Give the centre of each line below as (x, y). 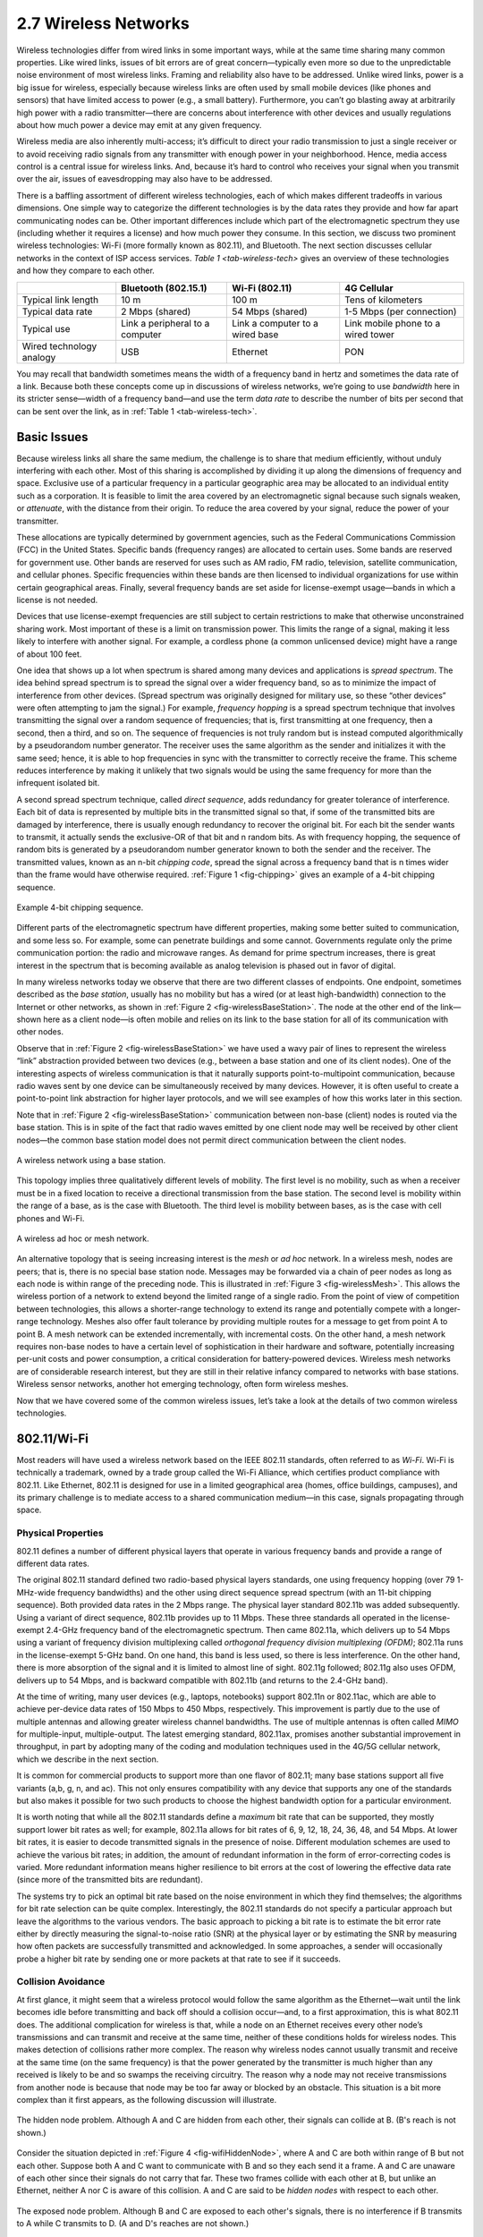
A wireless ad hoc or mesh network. (83, 1238)
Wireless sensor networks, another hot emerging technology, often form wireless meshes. (182, 1384)
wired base (255, 334)
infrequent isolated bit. (58, 783)
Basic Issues (52, 437)
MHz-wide (36, 1592)
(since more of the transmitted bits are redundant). (110, 1880)
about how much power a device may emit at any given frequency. (139, 124)
